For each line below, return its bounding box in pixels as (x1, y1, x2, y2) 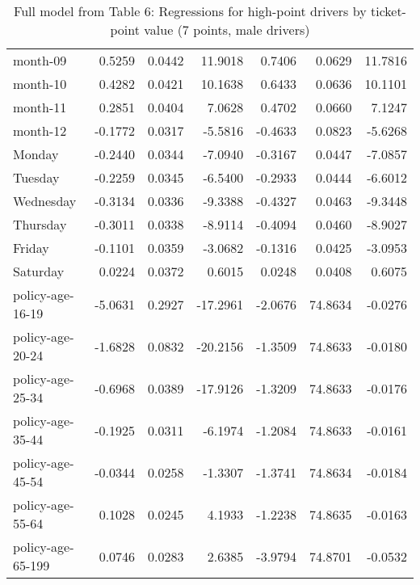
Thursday (13, 215, 67, 234)
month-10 (13, 74, 67, 93)
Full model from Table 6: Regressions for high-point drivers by (14, 2, 367, 20)
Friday (13, 238, 49, 257)
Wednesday (13, 191, 77, 210)
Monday (13, 145, 59, 163)
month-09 (13, 51, 67, 69)
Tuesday (13, 168, 60, 187)
